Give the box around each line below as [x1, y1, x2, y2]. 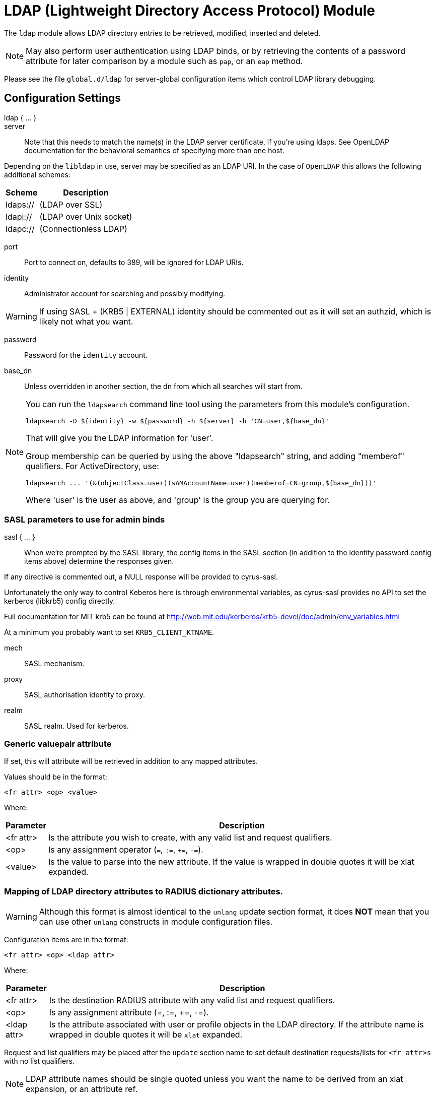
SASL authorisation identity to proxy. [24, 690, 145, 699]
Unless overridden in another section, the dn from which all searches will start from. [24, 381, 303, 391]
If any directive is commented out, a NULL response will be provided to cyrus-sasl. [4, 572, 278, 582]
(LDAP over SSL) [39, 199, 103, 210]
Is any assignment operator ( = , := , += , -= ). [48, 845, 203, 855]
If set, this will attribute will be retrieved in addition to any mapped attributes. [4, 757, 258, 766]
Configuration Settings [4, 92, 121, 105]
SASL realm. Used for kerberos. [24, 722, 129, 731]
